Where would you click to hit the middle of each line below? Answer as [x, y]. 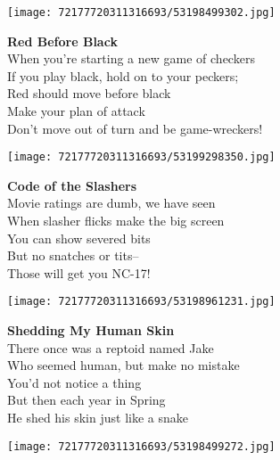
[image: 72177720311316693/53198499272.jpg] [141, 446]
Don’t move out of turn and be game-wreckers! [135, 128]
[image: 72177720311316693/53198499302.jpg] [141, 12]
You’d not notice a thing [74, 382]
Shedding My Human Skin [91, 330]
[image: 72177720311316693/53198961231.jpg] [141, 302]
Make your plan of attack [76, 111]
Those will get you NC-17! [79, 272]
